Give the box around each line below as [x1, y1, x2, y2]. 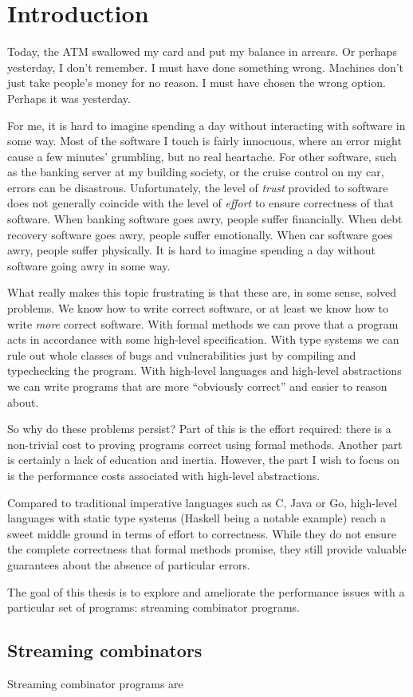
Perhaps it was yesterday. [7, 89, 131, 106]
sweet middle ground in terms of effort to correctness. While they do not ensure [7, 525, 396, 541]
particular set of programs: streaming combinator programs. [7, 599, 300, 616]
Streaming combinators [7, 638, 203, 663]
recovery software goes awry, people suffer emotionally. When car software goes [7, 226, 393, 242]
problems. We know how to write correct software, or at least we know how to [7, 300, 388, 317]
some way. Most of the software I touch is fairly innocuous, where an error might [7, 132, 402, 149]
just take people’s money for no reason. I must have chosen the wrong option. [7, 74, 386, 91]
